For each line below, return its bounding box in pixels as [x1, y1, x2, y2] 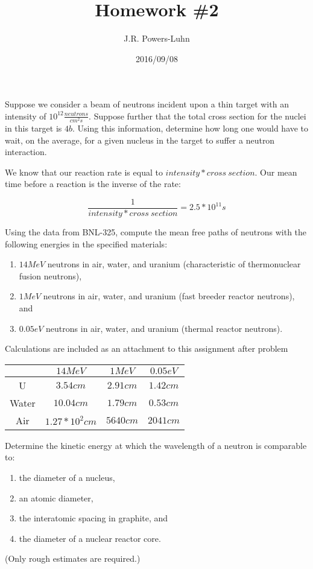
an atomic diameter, [19, 491, 93, 504]
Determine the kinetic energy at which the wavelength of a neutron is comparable [5, 439, 307, 451]
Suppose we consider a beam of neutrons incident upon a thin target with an [5, 98, 289, 110]
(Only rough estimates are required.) [5, 552, 141, 565]
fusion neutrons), [19, 269, 82, 282]
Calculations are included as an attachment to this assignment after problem [5, 342, 288, 355]
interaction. [5, 145, 47, 158]
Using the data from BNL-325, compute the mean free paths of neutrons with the [5, 226, 307, 238]
